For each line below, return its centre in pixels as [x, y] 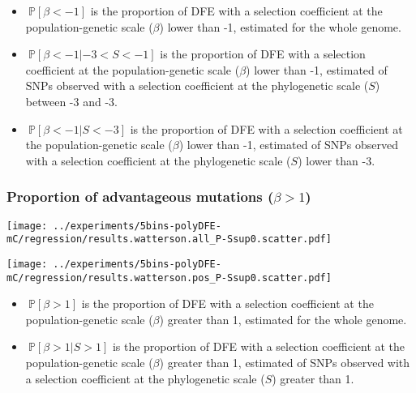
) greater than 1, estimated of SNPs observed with [285, 362]
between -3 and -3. [71, 101]
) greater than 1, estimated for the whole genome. [283, 319]
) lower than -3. [337, 160]
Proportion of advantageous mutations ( [140, 196]
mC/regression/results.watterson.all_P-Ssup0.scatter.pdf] [169, 239]
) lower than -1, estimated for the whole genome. [280, 26]
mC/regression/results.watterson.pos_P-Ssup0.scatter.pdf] [169, 278]
